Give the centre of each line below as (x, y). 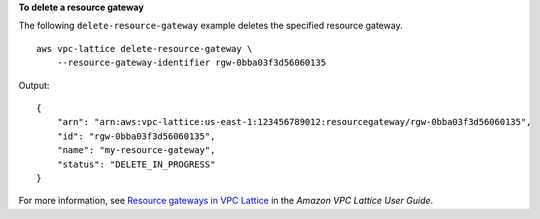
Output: (34, 85)
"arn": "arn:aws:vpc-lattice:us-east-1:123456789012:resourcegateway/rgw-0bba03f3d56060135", (294, 122)
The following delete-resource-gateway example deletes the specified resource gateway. (211, 26)
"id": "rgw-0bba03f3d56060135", (136, 136)
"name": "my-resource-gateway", (136, 150)
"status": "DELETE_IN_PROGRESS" (136, 164)
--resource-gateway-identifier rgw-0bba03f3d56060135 (191, 63)
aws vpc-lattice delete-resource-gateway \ (144, 48)
